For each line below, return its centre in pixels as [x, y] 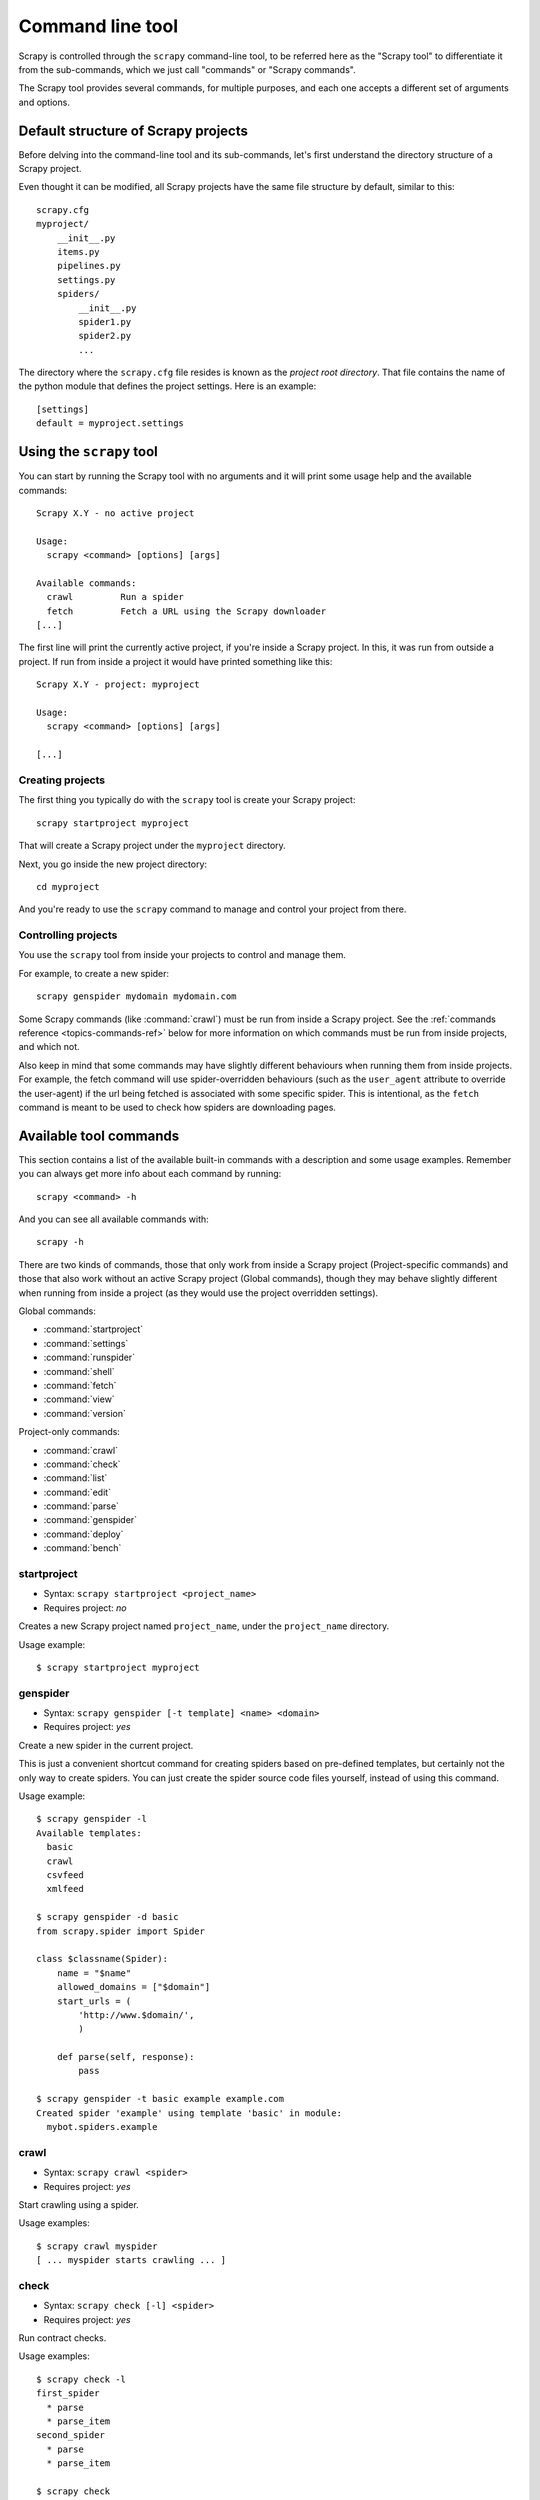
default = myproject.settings [110, 423]
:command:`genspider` [90, 1520]
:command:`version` [85, 1413]
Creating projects [62, 780]
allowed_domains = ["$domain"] [133, 1987]
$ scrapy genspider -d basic [107, 1917]
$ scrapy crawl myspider [97, 2246]
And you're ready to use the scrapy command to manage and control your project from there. [212, 909]
